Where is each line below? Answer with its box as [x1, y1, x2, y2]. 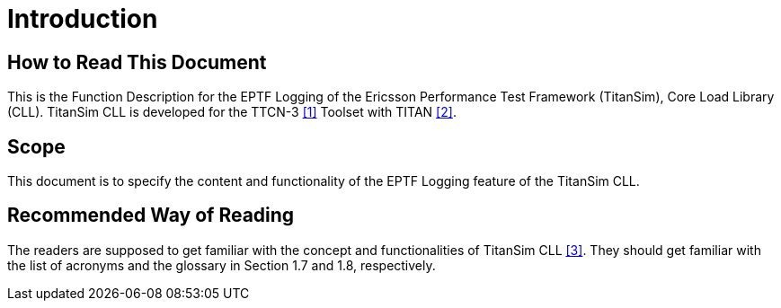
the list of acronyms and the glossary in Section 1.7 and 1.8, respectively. [7, 257, 436, 273]
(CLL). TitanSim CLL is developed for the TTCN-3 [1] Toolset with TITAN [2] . [7, 104, 457, 120]
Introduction [7, 4, 158, 34]
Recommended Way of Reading [7, 204, 295, 227]
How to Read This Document [7, 50, 267, 74]
